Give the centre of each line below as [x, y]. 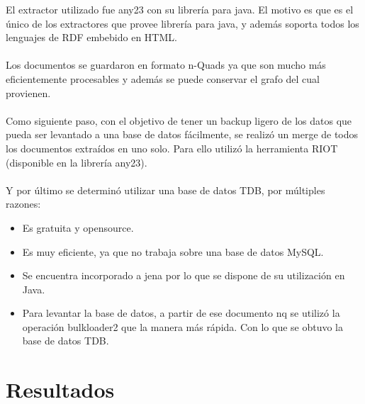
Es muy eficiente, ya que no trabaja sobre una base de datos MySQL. [173, 251]
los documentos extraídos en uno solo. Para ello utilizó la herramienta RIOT [172, 148]
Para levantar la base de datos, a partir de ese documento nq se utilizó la [181, 313]
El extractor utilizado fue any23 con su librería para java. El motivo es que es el [180, 9]
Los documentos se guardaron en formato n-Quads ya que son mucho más [166, 65]
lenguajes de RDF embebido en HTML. [91, 37]
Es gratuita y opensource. [78, 227]
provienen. [28, 92]
